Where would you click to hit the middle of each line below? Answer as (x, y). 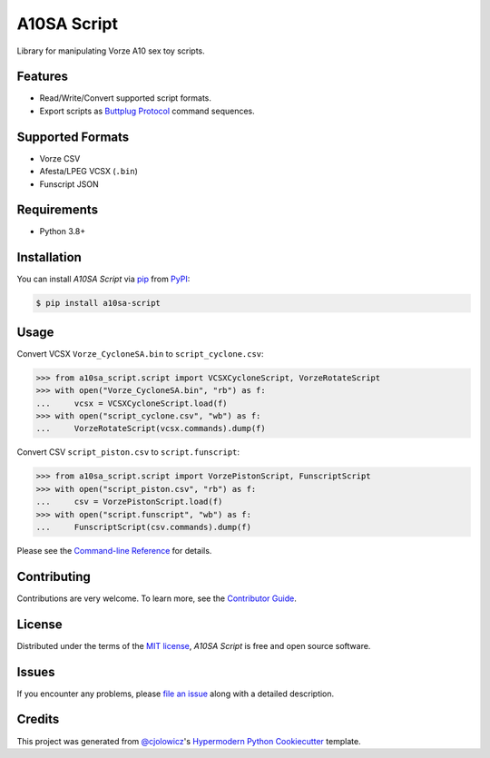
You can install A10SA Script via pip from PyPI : (103, 279)
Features (42, 77)
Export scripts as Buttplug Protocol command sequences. (147, 111)
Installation (49, 257)
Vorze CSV (60, 158)
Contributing (54, 576)
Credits (38, 719)
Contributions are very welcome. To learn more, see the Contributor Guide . (157, 598)
